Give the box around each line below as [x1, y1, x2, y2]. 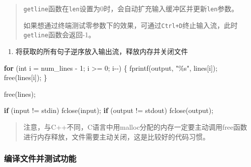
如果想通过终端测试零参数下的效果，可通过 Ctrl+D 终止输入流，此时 [23, 20, 238, 30]
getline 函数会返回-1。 [23, 29, 95, 40]
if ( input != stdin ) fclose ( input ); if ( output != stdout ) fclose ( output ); [4, 105, 214, 115]
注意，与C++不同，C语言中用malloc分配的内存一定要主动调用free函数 [23, 121, 248, 132]
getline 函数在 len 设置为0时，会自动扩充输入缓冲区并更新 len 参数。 [23, 3, 238, 13]
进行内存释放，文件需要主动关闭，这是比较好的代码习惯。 [23, 131, 210, 141]
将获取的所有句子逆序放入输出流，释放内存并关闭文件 [15, 46, 188, 56]
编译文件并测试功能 [4, 152, 77, 165]
